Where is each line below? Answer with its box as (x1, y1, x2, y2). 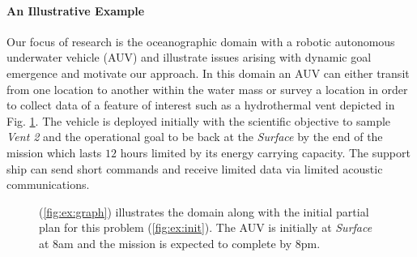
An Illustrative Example (6, 2, 145, 19)
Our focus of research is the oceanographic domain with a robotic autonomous (6, 32, 395, 49)
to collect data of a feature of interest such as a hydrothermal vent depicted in (6, 96, 395, 114)
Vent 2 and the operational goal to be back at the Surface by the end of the (6, 128, 383, 145)
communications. (6, 176, 90, 193)
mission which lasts (6, 143, 102, 161)
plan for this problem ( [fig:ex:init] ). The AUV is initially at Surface (39, 219, 372, 236)
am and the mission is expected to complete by (58, 234, 292, 251)
